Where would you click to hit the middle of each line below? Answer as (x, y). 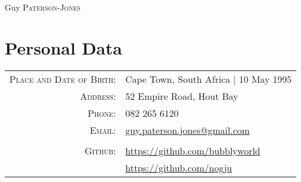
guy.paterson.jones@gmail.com (188, 130)
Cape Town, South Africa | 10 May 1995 (208, 79)
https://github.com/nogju (179, 167)
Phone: (102, 113)
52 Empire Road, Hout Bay (182, 96)
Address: (98, 96)
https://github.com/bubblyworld (193, 150)
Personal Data (63, 47)
